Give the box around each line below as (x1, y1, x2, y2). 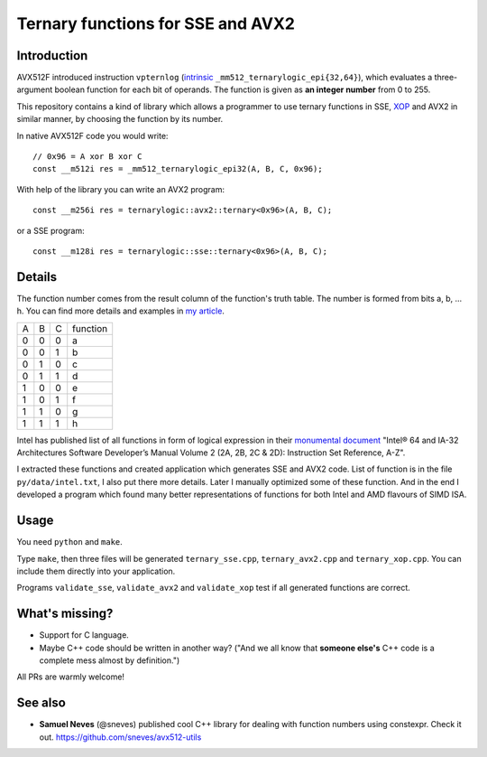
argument (16, 84, 53, 95)
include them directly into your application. (16, 565, 176, 576)
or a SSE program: (16, 225, 85, 236)
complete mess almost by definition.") (39, 655, 180, 666)
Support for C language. (39, 630, 130, 640)
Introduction (16, 48, 88, 63)
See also (16, 696, 67, 711)
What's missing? (16, 606, 114, 621)
